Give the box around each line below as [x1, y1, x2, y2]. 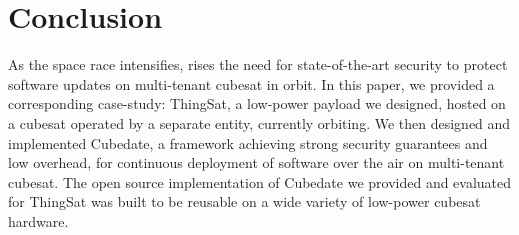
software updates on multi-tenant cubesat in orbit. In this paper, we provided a [8, 73, 495, 94]
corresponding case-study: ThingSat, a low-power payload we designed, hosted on [8, 93, 506, 114]
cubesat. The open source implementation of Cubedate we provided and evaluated [8, 171, 512, 192]
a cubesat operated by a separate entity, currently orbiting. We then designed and [8, 112, 511, 133]
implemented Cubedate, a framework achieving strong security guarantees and [8, 132, 488, 153]
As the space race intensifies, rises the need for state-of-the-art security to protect [8, 54, 508, 75]
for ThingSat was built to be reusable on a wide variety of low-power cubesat [8, 191, 481, 212]
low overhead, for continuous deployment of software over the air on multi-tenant [8, 152, 505, 173]
